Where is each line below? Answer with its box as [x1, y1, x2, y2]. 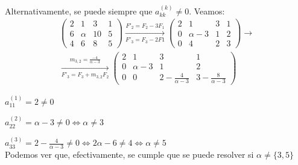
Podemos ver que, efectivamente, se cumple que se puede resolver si [5, 148, 254, 161]
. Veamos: [189, 4, 225, 17]
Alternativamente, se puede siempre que [5, 4, 153, 17]
